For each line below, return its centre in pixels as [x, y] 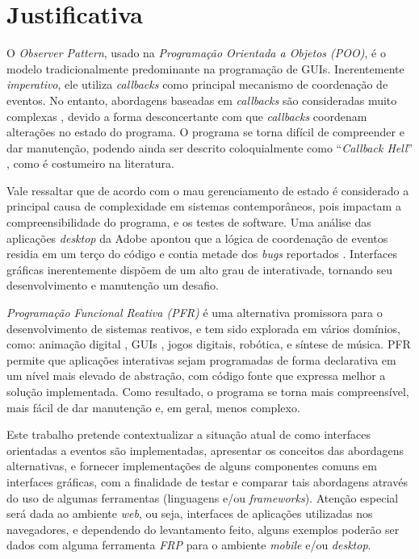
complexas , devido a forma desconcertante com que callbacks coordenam [187, 116]
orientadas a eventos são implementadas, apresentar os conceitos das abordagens [205, 450]
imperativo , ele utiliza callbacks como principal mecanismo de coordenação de [197, 84]
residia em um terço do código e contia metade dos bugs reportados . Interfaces [202, 254]
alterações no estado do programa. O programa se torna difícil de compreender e [205, 132]
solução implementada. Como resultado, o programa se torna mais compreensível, [208, 391]
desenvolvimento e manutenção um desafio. [113, 285]
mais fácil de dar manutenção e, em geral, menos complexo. [153, 407]
